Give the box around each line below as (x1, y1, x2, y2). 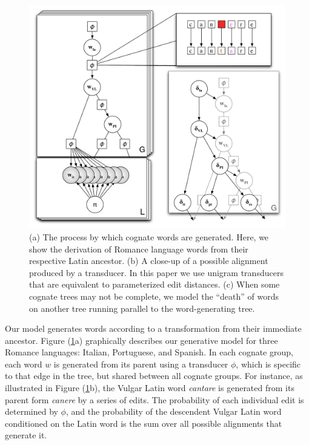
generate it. (5, 429, 47, 441)
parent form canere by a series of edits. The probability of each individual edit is (5, 393, 304, 406)
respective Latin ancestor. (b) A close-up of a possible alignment (29, 254, 268, 267)
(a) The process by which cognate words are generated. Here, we (29, 230, 269, 243)
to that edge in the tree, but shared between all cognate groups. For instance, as (5, 369, 303, 382)
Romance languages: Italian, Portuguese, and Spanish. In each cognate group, (5, 346, 293, 358)
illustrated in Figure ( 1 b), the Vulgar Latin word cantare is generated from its (5, 381, 294, 394)
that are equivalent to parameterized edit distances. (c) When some (29, 278, 280, 291)
